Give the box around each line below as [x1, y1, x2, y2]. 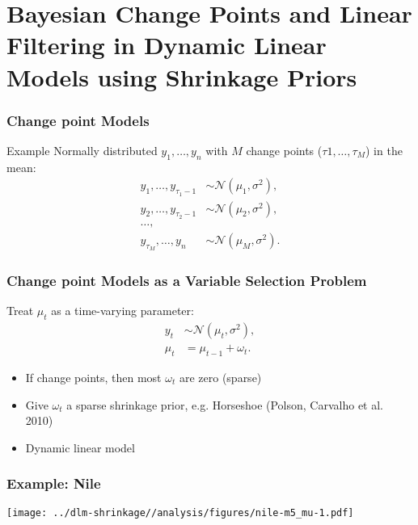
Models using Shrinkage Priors [6, 60, 357, 93]
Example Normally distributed [6, 141, 158, 158]
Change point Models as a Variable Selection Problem [6, 271, 367, 291]
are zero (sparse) [179, 368, 262, 385]
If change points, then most [25, 368, 162, 385]
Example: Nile [6, 473, 101, 493]
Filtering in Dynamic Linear [6, 28, 327, 61]
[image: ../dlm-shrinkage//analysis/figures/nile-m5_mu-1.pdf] [6, 506, 354, 519]
